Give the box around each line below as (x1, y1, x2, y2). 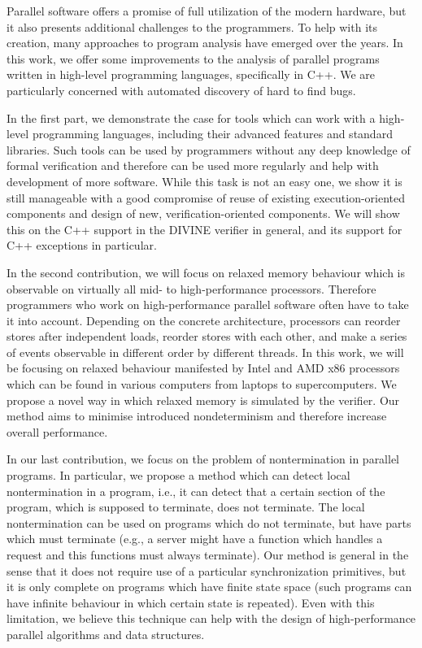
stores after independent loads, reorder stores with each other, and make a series (7, 328, 407, 345)
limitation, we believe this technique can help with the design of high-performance (7, 610, 416, 627)
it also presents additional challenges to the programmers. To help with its (7, 18, 377, 35)
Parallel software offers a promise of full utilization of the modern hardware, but (7, 2, 407, 19)
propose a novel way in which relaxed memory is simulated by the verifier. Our (7, 391, 400, 408)
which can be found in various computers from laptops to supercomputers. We (7, 376, 397, 393)
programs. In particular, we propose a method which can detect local (7, 467, 350, 484)
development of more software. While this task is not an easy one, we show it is (7, 172, 402, 189)
